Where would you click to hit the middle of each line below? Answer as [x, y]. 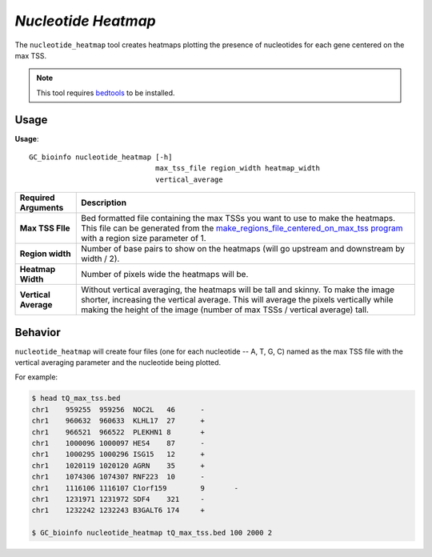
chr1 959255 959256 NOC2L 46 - [118, 409]
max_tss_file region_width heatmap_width [237, 168]
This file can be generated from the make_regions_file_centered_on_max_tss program [242, 228]
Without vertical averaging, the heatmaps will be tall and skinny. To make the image [238, 290]
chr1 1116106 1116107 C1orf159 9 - [135, 488]
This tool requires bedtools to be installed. [106, 93]
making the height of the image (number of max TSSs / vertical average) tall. [225, 310]
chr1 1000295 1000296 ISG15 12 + [118, 455]
